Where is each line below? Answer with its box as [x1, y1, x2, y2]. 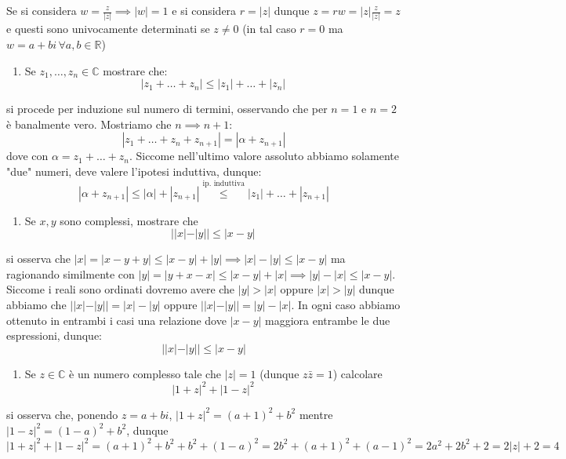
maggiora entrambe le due [265, 311, 390, 328]
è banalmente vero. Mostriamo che [6, 115, 172, 132]
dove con [6, 148, 49, 164]
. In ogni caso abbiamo [291, 297, 401, 313]
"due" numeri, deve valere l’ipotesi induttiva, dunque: [6, 162, 262, 179]
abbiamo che [6, 297, 67, 313]
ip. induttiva [202, 180, 245, 188]
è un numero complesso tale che [69, 365, 221, 381]
